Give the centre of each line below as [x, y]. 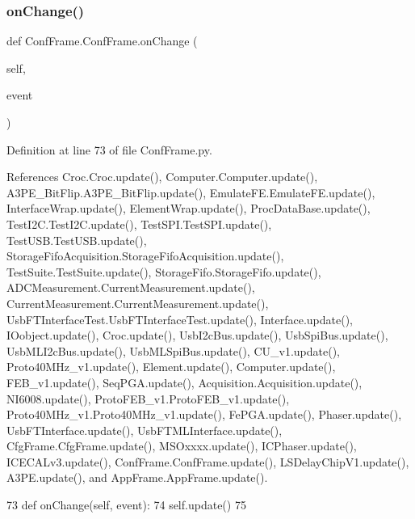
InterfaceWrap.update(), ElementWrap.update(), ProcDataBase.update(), [189, 208]
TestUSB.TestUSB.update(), [77, 240]
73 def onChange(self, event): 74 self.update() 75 [126, 505]
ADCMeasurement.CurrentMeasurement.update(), [131, 287]
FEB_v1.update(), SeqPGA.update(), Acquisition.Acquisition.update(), [184, 382]
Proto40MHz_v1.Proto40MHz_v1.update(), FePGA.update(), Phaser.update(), [204, 414]
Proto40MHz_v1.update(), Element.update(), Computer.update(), [171, 367]
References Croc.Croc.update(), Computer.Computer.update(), [162, 177]
